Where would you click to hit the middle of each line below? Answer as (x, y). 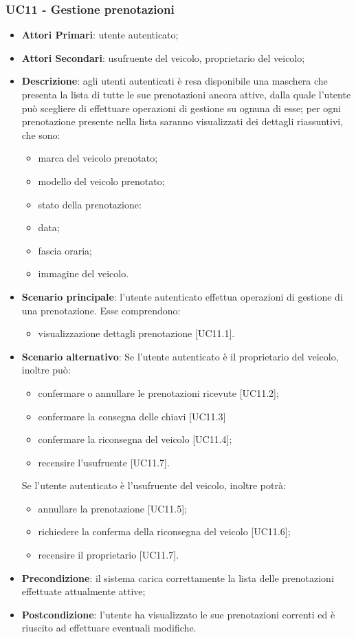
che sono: (41, 134)
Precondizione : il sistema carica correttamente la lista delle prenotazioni (178, 577)
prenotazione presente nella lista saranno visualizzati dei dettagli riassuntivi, (182, 121)
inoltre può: (46, 370)
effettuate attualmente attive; (84, 591)
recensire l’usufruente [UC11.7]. (104, 462)
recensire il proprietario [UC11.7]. (109, 555)
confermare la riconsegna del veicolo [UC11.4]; (135, 439)
